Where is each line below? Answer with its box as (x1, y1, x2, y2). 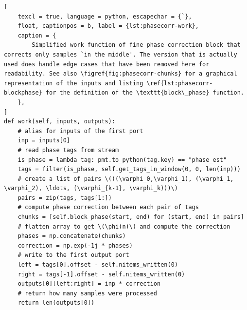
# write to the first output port (18, 252, 129, 259)
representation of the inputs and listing (4, 79, 143, 87)
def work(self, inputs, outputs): (4, 118, 116, 125)
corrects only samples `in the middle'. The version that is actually (4, 51, 237, 58)
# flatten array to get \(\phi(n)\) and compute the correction (18, 223, 230, 230)
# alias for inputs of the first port (18, 127, 143, 135)
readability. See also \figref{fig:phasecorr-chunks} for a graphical (4, 70, 237, 77)
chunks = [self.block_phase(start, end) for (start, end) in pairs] (18, 213, 244, 221)
